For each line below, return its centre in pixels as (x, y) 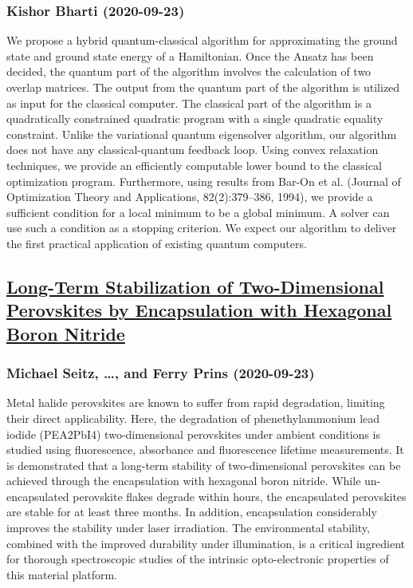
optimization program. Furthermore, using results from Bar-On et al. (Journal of (204, 181)
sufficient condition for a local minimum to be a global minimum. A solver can (198, 212)
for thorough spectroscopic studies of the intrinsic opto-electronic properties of (198, 559)
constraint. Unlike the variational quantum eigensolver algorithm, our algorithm (202, 134)
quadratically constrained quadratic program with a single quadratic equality (195, 118)
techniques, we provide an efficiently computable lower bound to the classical (194, 165)
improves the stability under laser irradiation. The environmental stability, (188, 528)
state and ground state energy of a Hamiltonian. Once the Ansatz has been (190, 55)
